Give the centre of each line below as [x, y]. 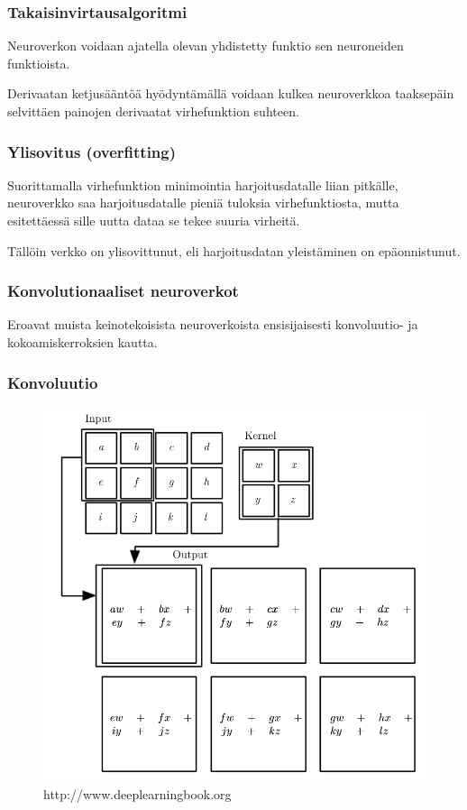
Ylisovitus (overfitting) [92, 151]
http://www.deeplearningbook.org [137, 793]
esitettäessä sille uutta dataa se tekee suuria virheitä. [154, 220]
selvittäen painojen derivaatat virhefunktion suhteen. [153, 111]
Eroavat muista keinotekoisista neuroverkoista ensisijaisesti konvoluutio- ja [213, 324]
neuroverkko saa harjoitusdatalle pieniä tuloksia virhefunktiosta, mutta [203, 202]
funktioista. [39, 63]
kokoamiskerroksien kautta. [82, 342]
